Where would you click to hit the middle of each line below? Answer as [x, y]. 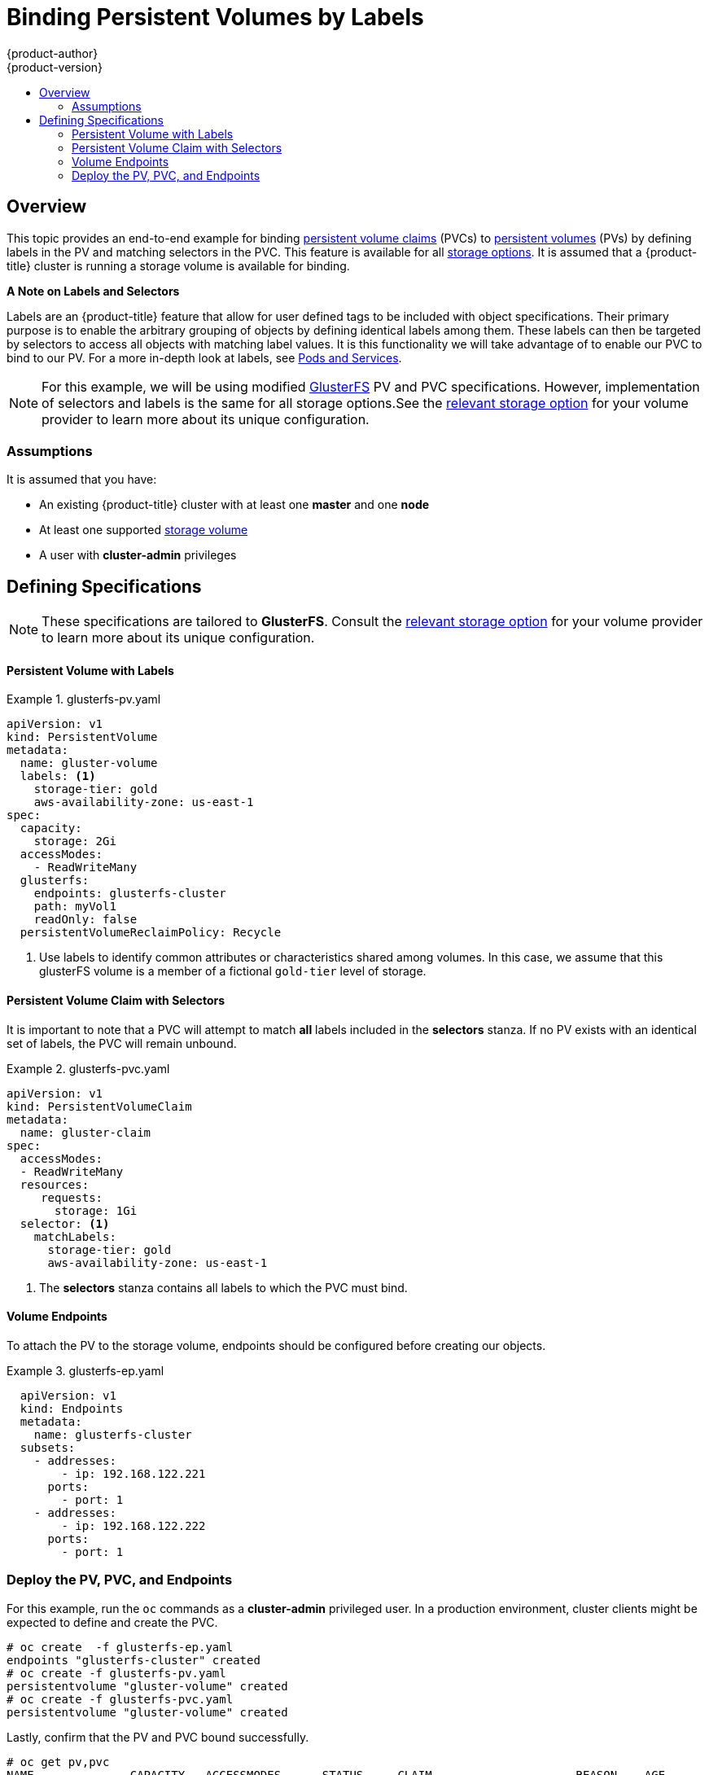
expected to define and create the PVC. [112, 1622]
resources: [55, 1184]
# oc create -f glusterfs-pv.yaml [116, 1673]
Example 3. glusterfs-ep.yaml [85, 1370]
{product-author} [53, 53]
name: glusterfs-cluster [113, 1434]
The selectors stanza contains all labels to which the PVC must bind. [223, 1287]
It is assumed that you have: [82, 480]
